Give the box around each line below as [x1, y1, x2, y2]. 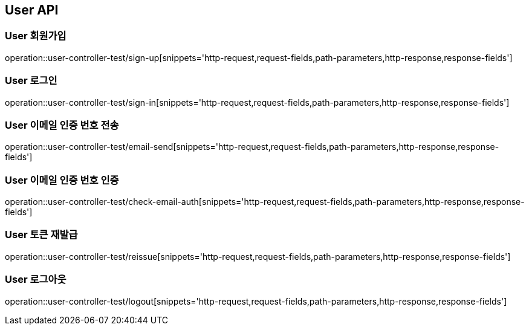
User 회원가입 [5, 30, 67, 42]
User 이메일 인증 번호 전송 [5, 118, 119, 131]
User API [5, 2, 59, 18]
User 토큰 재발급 [5, 228, 78, 241]
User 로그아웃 [5, 273, 67, 286]
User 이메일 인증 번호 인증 [5, 173, 119, 186]
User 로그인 [5, 74, 57, 87]
